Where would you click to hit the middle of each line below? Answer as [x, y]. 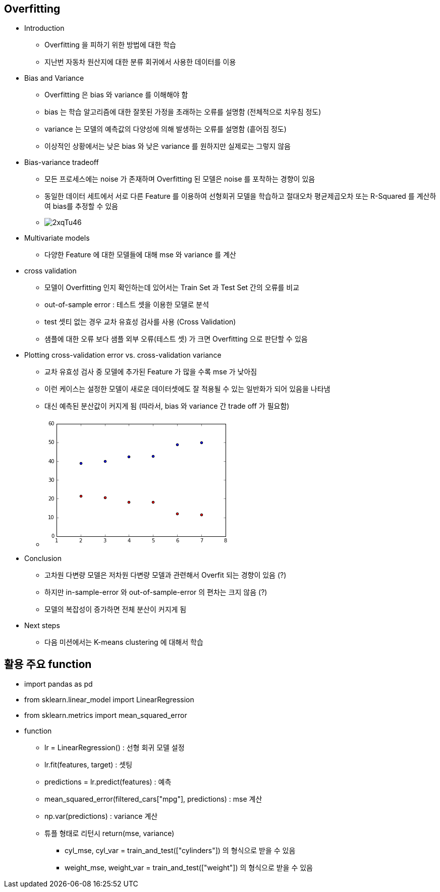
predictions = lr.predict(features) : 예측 [108, 782]
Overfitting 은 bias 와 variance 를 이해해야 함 [116, 95]
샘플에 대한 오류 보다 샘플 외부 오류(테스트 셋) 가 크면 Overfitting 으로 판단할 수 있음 [176, 339]
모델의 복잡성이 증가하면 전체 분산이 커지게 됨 [116, 609]
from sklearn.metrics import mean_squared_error [106, 715]
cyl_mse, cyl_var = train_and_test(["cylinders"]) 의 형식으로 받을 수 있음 [180, 851]
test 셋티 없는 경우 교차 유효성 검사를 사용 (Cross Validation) [140, 322]
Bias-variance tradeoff [62, 162]
